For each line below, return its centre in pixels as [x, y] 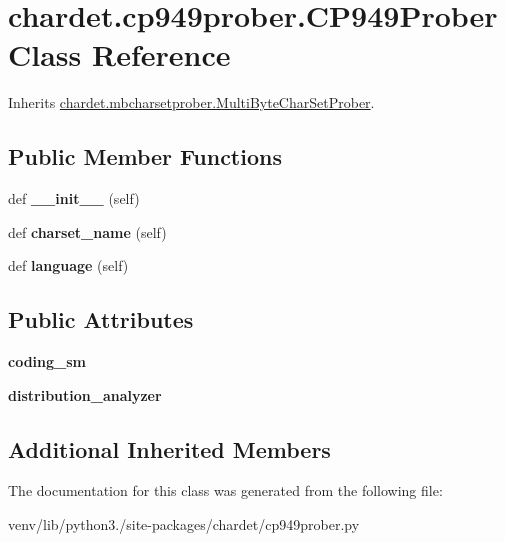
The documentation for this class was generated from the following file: [225, 490]
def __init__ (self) [74, 198]
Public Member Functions [145, 156]
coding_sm [47, 361]
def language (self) [68, 265]
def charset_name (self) [87, 231]
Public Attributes [101, 319]
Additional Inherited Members [169, 448]
